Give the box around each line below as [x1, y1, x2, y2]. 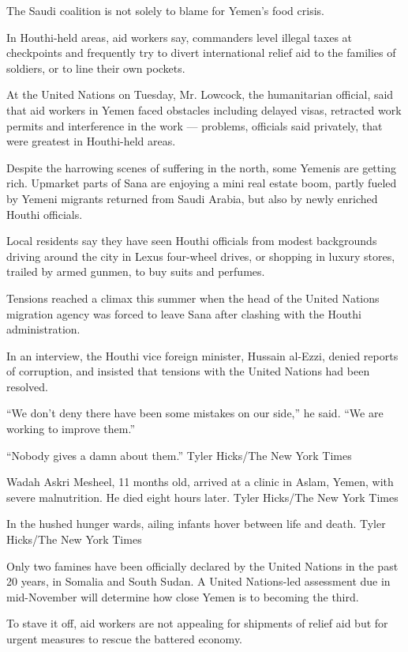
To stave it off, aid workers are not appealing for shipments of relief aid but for [6, 615, 388, 631]
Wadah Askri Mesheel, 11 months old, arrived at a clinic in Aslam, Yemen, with [6, 473, 394, 490]
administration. [6, 321, 80, 337]
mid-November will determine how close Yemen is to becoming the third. [6, 588, 359, 605]
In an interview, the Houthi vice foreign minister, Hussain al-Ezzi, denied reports [6, 347, 399, 364]
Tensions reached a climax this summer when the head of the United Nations [6, 289, 380, 306]
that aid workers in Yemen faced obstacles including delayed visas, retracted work [6, 101, 402, 118]
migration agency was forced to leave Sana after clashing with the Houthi [6, 305, 361, 322]
